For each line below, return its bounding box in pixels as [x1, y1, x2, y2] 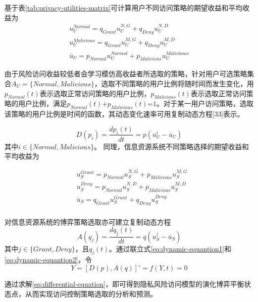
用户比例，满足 [18, 98, 67, 109]
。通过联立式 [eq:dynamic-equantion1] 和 [109, 243, 231, 253]
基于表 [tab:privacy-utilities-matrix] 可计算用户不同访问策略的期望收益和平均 [4, 2, 243, 12]
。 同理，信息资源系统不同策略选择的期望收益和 [94, 141, 249, 151]
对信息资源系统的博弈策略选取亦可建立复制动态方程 [4, 216, 171, 227]
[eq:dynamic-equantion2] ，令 [4, 254, 92, 265]
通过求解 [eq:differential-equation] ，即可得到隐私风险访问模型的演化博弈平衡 [4, 278, 244, 289]
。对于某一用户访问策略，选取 [156, 98, 254, 109]
